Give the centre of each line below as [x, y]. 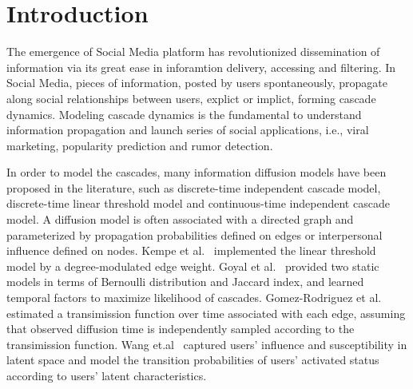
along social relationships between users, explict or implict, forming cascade [191, 98]
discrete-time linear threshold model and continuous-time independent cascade [198, 203]
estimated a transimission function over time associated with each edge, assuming [206, 313]
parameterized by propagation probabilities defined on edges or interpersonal [195, 234]
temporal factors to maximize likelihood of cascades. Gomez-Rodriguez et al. [194, 298]
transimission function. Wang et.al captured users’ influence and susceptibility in [207, 344]
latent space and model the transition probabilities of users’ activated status [193, 360]
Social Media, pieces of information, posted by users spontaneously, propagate [197, 83]
